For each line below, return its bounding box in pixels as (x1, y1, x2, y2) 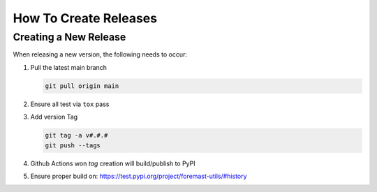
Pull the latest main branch (30, 63, 108, 71)
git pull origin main (45, 82, 119, 90)
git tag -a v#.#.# (45, 131, 108, 140)
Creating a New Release (13, 31, 126, 43)
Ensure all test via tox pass (30, 100, 110, 108)
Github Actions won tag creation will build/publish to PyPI (30, 159, 195, 168)
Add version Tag (30, 112, 78, 121)
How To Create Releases (13, 10, 157, 26)
